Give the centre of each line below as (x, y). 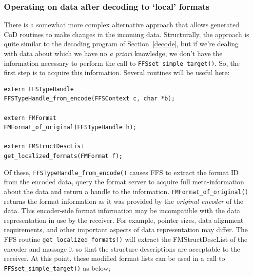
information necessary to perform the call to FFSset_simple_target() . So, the (122, 63)
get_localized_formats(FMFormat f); (63, 156)
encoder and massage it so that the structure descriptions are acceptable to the (122, 248)
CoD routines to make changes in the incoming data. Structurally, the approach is (126, 34)
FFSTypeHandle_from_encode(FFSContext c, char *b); (89, 99)
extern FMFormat (30, 118)
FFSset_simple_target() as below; (57, 267)
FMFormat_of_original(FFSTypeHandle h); (70, 128)
